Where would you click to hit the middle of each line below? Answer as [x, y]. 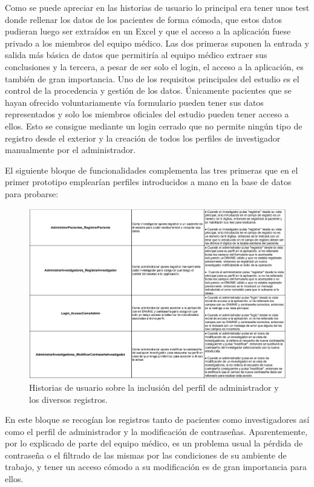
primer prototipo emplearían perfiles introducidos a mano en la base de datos [148, 182]
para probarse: [32, 193]
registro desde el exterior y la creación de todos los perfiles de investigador [143, 138]
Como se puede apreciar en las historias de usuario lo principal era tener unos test [157, 7]
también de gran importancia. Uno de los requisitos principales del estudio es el [152, 78]
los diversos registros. [68, 399]
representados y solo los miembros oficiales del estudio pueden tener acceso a [147, 114]
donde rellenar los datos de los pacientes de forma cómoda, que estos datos [143, 19]
